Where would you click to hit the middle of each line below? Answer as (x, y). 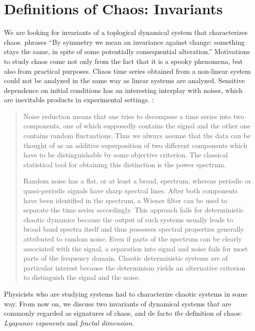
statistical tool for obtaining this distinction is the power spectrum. (125, 164)
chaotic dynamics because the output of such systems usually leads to (128, 219)
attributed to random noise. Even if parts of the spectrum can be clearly (133, 239)
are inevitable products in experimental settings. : (79, 100)
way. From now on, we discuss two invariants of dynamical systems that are (118, 303)
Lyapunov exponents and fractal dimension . (69, 322)
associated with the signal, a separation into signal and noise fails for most (136, 248)
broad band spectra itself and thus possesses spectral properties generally (134, 229)
